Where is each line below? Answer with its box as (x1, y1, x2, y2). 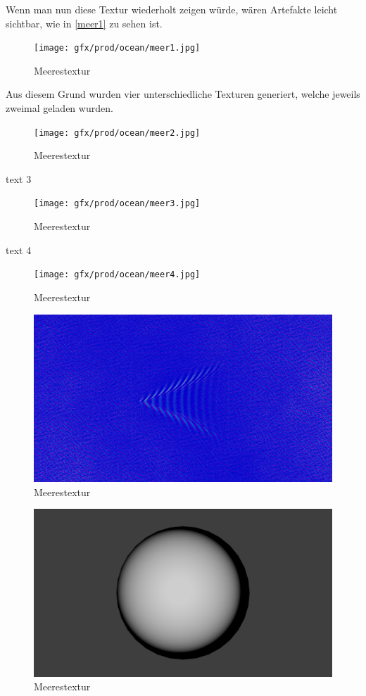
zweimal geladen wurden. (6, 101, 113, 115)
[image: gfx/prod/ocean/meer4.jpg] (34, 270, 201, 280)
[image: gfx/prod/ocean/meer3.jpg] (34, 198, 201, 209)
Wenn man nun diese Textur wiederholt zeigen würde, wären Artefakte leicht (6, 2, 338, 16)
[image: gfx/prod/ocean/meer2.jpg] (34, 127, 201, 138)
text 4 (6, 242, 32, 257)
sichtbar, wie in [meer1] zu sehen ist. (6, 15, 163, 30)
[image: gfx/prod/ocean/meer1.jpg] (34, 43, 201, 53)
